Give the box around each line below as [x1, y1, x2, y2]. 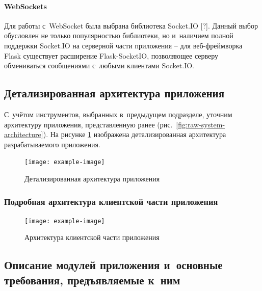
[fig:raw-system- [176, 119, 225, 129]
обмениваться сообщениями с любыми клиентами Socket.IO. [4, 60, 195, 71]
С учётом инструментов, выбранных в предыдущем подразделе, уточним [4, 109, 232, 119]
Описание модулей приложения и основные [4, 257, 223, 273]
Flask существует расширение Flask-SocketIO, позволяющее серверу [4, 50, 219, 61]
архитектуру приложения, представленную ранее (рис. [4, 119, 173, 129]
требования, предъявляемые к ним [4, 272, 180, 287]
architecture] [4, 129, 43, 140]
